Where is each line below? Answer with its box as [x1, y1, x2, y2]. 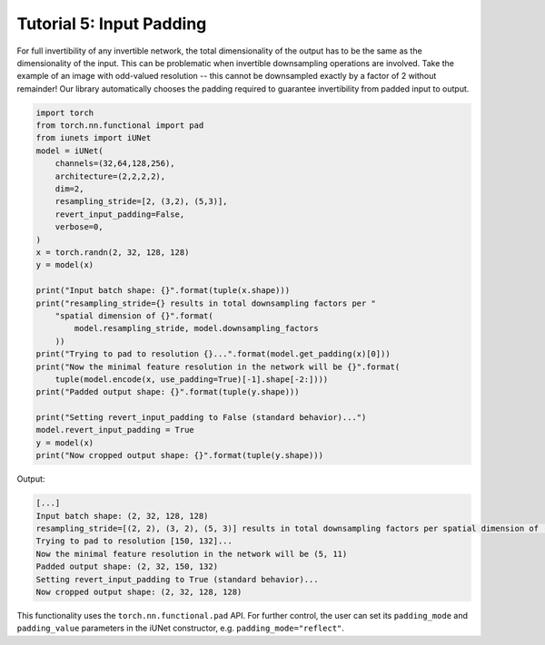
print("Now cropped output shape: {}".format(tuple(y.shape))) [35, 450, 324, 461]
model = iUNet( [35, 145, 104, 156]
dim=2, [54, 184, 84, 194]
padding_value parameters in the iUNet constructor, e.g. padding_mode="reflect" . [16, 622, 345, 634]
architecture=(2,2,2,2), [54, 171, 166, 181]
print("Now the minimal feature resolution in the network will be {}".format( [35, 361, 401, 372]
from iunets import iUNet [35, 132, 152, 143]
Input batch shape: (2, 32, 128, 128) [35, 511, 209, 521]
